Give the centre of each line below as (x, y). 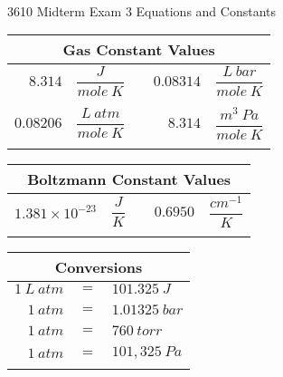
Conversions (99, 267)
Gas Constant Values (139, 50)
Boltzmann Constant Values (129, 179)
